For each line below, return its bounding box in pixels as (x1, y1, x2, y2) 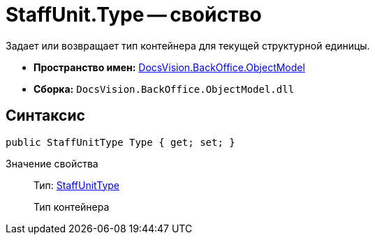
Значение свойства (6, 157, 98, 170)
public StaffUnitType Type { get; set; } (6, 136, 235, 148)
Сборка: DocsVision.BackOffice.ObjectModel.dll (34, 82, 295, 95)
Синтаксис (6, 107, 85, 125)
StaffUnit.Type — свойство (6, 3, 262, 27)
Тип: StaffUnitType (34, 179, 119, 191)
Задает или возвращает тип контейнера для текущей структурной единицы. (6, 39, 370, 52)
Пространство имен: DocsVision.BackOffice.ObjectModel (34, 61, 305, 73)
